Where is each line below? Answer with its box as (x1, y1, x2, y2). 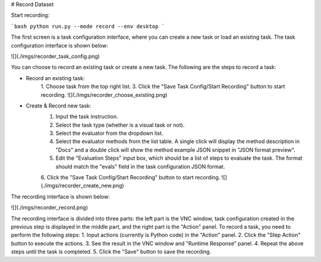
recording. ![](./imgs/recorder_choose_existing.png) (40, 91, 168, 98)
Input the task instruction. (55, 113, 118, 120)
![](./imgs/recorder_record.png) (11, 204, 89, 211)
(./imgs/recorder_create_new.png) (40, 182, 124, 190)
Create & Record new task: (26, 102, 92, 109)
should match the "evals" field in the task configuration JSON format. (55, 163, 225, 170)
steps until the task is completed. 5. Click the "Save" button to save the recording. (11, 248, 211, 255)
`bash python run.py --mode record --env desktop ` (11, 23, 165, 30)
